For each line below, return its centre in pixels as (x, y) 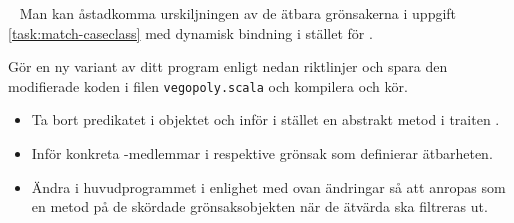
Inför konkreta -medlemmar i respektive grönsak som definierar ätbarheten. (262, 153)
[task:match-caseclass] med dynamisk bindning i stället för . (190, 32)
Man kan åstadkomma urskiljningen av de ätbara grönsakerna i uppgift (238, 13)
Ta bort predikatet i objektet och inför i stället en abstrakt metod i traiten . (265, 119)
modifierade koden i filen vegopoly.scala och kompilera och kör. (208, 85)
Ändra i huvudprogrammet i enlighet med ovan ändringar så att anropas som (268, 186)
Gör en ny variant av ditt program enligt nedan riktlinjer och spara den (228, 66)
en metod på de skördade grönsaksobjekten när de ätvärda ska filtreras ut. (259, 206)
